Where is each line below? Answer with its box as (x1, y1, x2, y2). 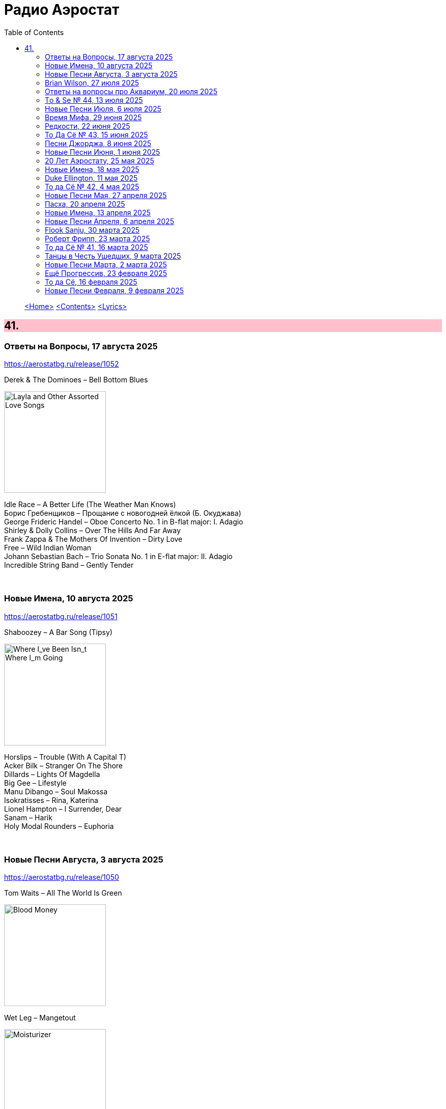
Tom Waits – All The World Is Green (4, 889, 122, 898)
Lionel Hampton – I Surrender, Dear (4, 804, 122, 813)
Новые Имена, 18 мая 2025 (45, 164, 140, 174)
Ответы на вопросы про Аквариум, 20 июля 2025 (45, 87, 217, 96)
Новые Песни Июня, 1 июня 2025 (45, 147, 160, 156)
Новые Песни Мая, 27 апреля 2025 (45, 190, 167, 200)
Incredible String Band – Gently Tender (4, 560, 134, 569)
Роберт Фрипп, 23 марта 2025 (45, 234, 150, 243)
